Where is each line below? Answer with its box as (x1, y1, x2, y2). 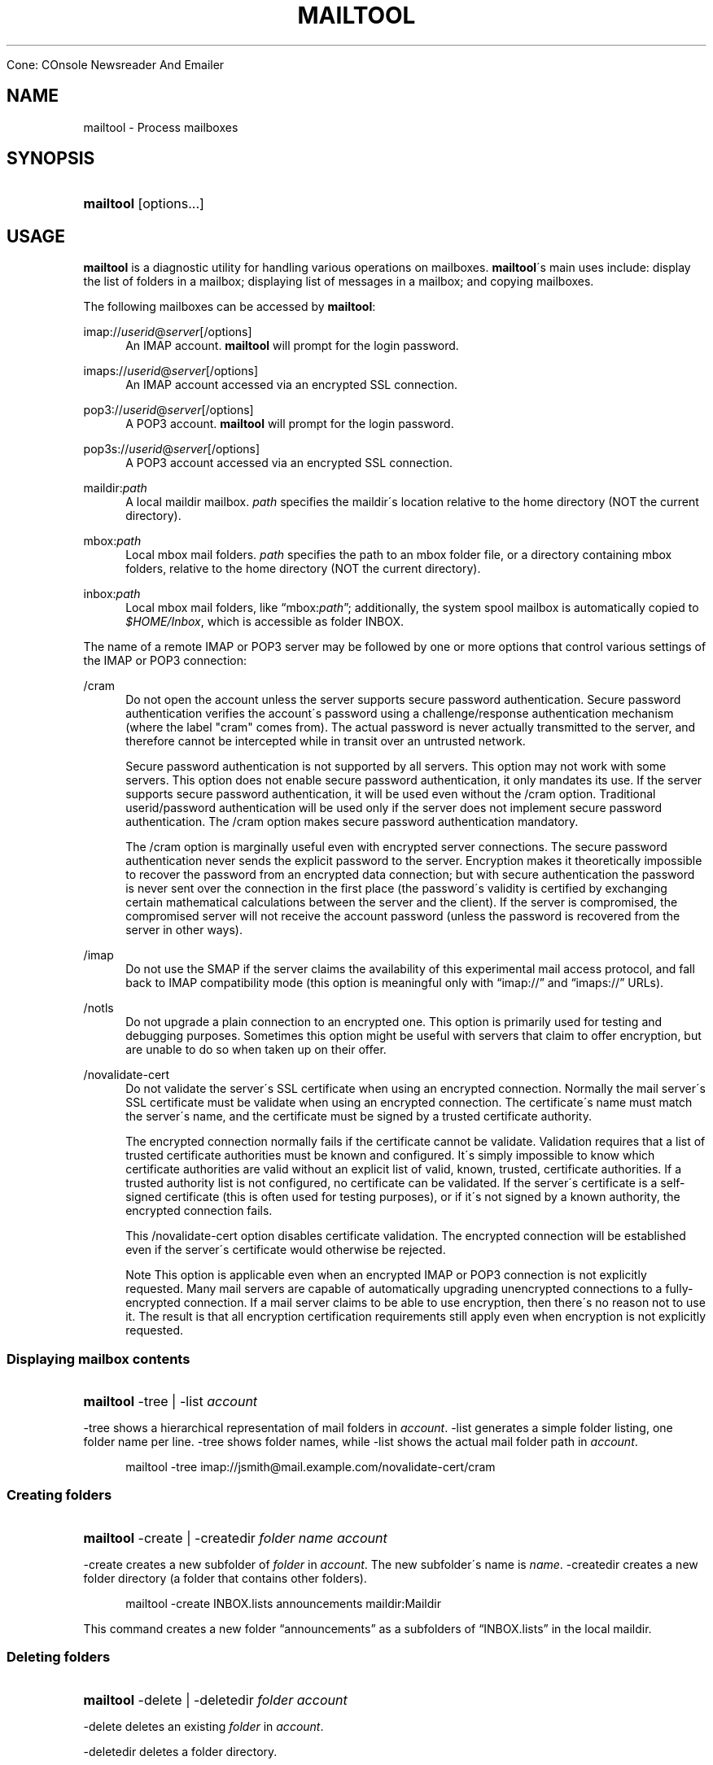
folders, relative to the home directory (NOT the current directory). (125, 561, 481, 576)
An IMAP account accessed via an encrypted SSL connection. (125, 378, 457, 392)
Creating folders (7, 1487, 112, 1504)
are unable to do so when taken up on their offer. (125, 1042, 387, 1057)
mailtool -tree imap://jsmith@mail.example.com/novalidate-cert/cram (125, 1460, 496, 1474)
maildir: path (83, 481, 147, 496)
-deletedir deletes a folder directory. (83, 1744, 278, 1758)
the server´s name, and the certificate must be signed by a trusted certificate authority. (125, 1109, 592, 1124)
